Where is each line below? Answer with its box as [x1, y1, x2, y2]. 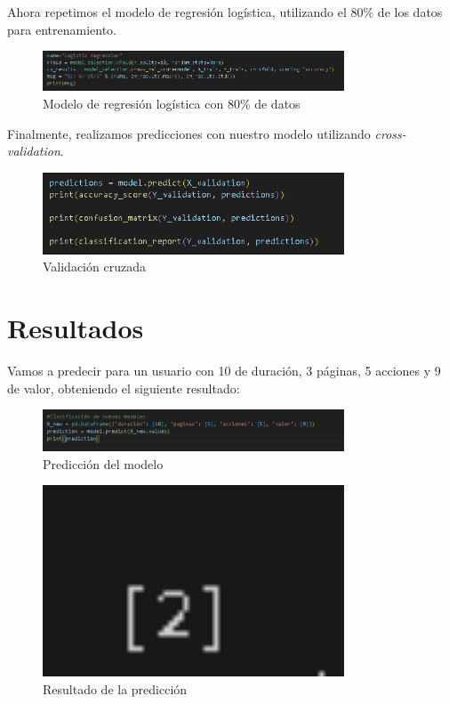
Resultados [7, 310, 144, 346]
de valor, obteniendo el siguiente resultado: [7, 378, 240, 397]
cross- [374, 124, 406, 142]
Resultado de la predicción [43, 679, 188, 698]
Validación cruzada [43, 257, 146, 276]
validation [7, 142, 60, 160]
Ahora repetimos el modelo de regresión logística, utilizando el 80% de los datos [7, 3, 443, 20]
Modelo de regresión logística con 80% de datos [43, 94, 301, 113]
